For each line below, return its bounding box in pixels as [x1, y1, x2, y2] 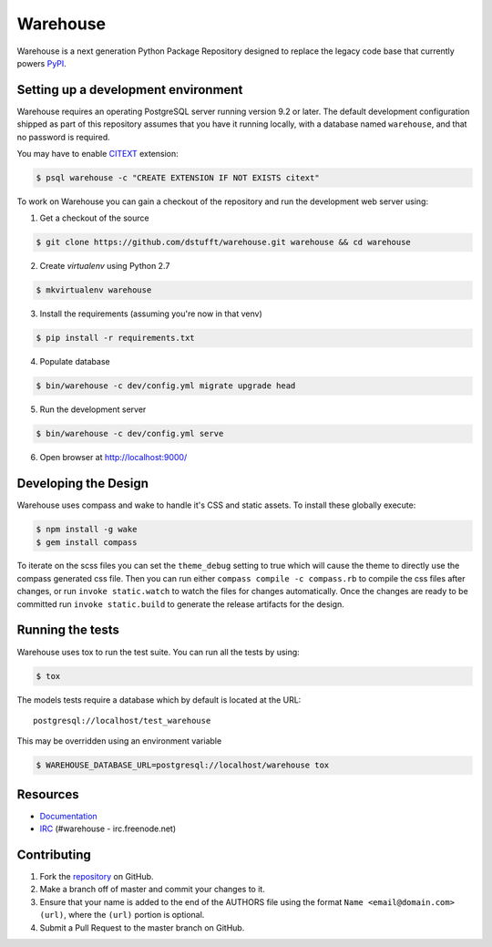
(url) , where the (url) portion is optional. [39, 910, 205, 921]
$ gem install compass [36, 537, 138, 547]
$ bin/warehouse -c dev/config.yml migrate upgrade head [36, 381, 296, 391]
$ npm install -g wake [36, 524, 138, 535]
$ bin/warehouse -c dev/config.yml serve [36, 428, 224, 439]
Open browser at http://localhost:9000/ [39, 452, 188, 463]
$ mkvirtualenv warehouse [36, 285, 152, 295]
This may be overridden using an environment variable [16, 736, 222, 746]
